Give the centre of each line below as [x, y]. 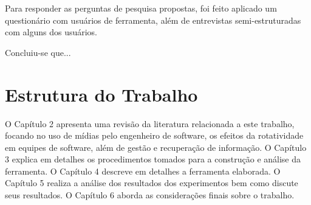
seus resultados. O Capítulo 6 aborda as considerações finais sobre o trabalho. [150, 195]
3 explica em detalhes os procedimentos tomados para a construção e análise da [153, 159]
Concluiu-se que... [38, 52]
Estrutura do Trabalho [101, 94]
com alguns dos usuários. [51, 32]
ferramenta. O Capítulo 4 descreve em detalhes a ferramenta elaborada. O [143, 171]
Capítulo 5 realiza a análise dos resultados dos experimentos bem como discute [152, 183]
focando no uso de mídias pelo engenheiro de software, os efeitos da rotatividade [154, 135]
